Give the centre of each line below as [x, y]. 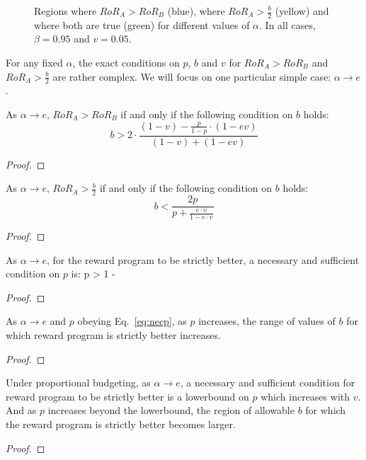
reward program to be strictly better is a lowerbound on [127, 396]
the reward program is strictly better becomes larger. [121, 424]
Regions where [65, 11]
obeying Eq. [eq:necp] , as [132, 321]
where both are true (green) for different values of [142, 24]
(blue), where [196, 11]
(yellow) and [302, 11]
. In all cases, [287, 24]
